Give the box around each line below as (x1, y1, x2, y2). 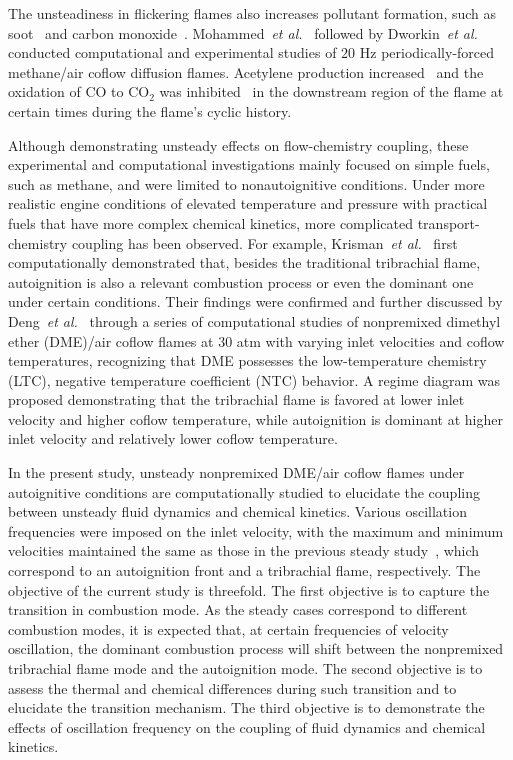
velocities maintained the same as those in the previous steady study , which (8, 540, 480, 561)
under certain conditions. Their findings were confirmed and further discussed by (8, 291, 503, 312)
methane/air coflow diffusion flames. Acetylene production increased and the (8, 61, 484, 82)
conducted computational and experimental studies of (8, 42, 337, 63)
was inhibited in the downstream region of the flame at (159, 81, 504, 102)
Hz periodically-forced (359, 42, 495, 63)
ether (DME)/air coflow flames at (8, 330, 214, 351)
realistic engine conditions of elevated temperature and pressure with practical (8, 193, 488, 214)
